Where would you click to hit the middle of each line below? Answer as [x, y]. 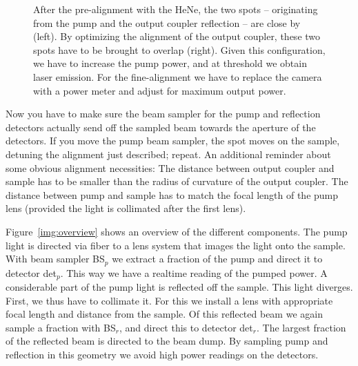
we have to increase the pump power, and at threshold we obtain [170, 63]
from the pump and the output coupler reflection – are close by [167, 22]
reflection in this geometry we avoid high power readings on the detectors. [162, 354]
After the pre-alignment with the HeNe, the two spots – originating [176, 9]
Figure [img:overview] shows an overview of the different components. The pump [177, 231]
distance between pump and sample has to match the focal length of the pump [172, 194]
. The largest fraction [301, 327]
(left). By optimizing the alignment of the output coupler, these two [177, 36]
